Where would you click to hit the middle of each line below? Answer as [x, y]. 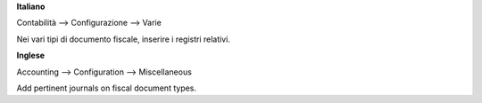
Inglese [30, 55]
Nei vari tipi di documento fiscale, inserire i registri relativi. [124, 39]
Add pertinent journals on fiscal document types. [106, 88]
